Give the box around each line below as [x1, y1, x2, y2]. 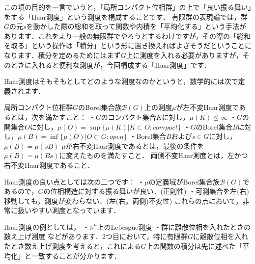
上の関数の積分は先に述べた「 [146, 241, 243, 251]
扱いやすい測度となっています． [17, 205, 120, 215]
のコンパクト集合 [101, 111, 156, 122]
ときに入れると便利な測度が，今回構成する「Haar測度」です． [10, 59, 211, 70]
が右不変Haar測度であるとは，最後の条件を [65, 140, 204, 151]
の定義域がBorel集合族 [148, 176, 220, 186]
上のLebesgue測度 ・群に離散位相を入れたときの [97, 221, 251, 232]
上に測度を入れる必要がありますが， [126, 50, 243, 60]
